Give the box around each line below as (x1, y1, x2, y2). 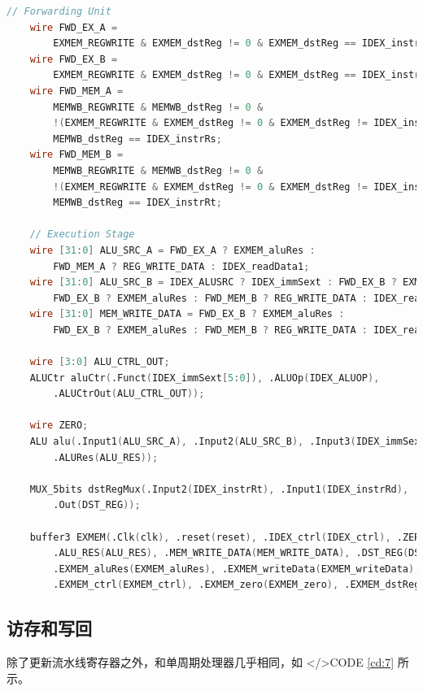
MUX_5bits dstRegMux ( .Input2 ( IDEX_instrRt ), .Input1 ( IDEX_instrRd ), (29, 483, 409, 495)
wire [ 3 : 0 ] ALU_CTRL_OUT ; (29, 356, 170, 368)
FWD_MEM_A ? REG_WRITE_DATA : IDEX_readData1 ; (53, 260, 310, 272)
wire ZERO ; (29, 419, 89, 432)
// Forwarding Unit (7, 6, 111, 17)
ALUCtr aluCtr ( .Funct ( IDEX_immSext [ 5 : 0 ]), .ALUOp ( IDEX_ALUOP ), (29, 372, 380, 384)
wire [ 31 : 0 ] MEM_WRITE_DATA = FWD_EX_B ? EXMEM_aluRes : (29, 308, 345, 320)
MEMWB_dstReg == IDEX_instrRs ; (53, 133, 222, 145)
